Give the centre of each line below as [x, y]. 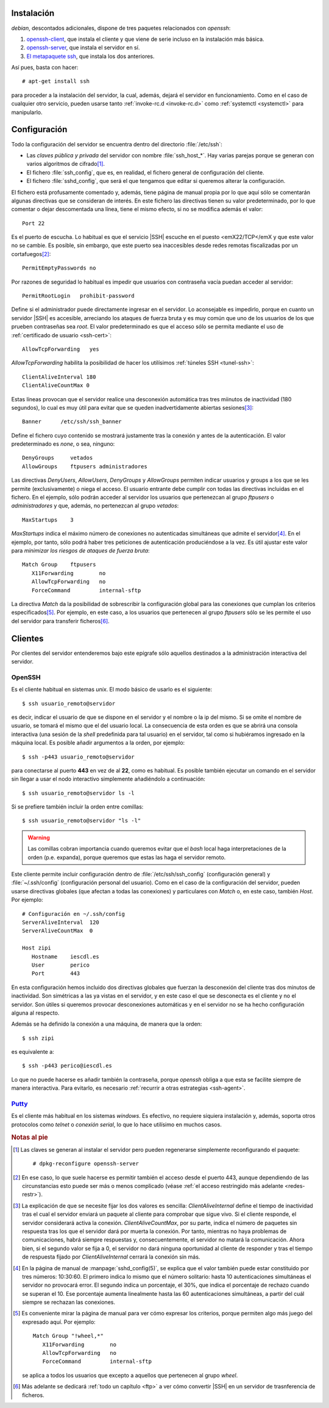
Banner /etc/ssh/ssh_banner [72, 422]
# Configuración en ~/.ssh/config [73, 914]
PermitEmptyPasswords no [59, 268]
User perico [61, 965]
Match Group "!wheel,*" [68, 1336]
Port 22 [34, 223]
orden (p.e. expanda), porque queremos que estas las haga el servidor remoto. [127, 857]
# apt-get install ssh [56, 81]
